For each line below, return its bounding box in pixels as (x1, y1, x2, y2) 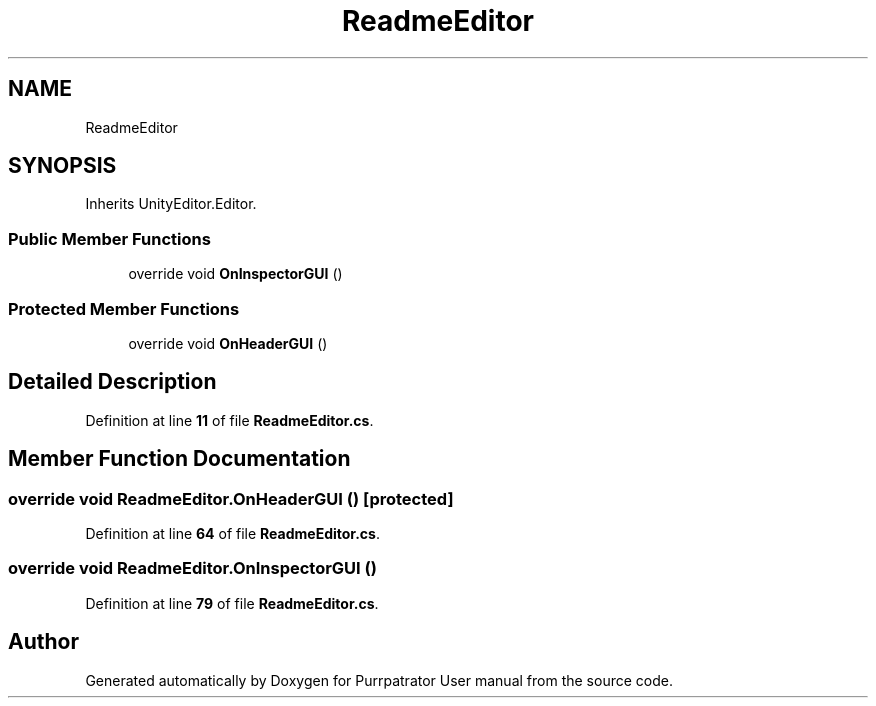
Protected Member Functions (8, 298, 240, 319)
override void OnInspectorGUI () (128, 265, 343, 283)
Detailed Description (8, 369, 217, 395)
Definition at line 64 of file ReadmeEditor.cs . (85, 525, 380, 542)
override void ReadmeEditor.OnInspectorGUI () (8, 558, 377, 579)
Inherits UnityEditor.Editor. (85, 195, 257, 213)
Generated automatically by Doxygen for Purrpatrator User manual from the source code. (85, 671, 673, 689)
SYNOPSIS (8, 153, 117, 179)
